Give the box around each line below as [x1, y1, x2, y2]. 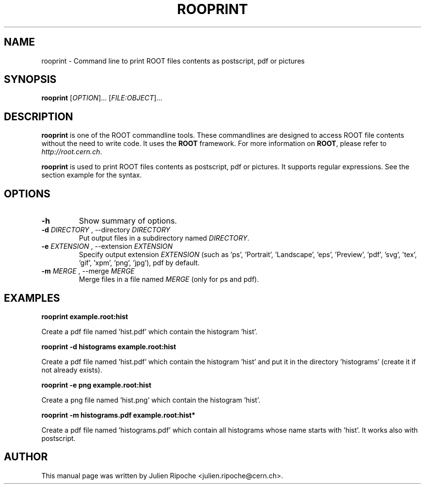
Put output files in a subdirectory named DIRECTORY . [79, 234, 249, 243]
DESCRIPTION [4, 110, 73, 123]
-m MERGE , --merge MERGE [41, 267, 135, 276]
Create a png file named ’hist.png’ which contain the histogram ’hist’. [41, 395, 261, 404]
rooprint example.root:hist [41, 312, 128, 321]
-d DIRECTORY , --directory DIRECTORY [41, 226, 170, 234]
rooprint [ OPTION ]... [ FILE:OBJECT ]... [41, 94, 163, 102]
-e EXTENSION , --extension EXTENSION [41, 242, 173, 251]
